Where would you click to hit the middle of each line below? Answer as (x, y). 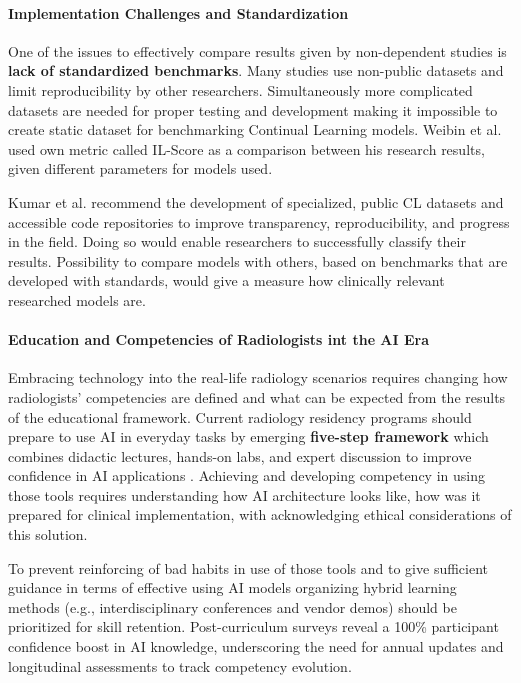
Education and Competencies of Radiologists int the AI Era (219, 339)
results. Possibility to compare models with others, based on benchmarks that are (258, 260)
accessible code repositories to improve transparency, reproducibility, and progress (259, 221)
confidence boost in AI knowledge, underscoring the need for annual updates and (256, 646)
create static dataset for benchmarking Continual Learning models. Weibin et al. (255, 129)
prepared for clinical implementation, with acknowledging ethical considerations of (260, 514)
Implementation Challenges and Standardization (178, 12)
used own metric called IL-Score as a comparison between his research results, (246, 148)
